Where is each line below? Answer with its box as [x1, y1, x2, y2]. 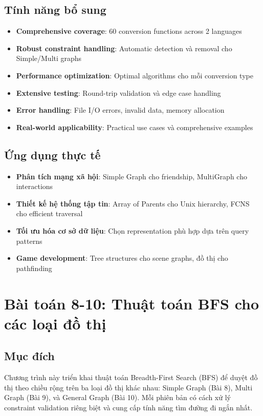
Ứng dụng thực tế [4, 147, 101, 162]
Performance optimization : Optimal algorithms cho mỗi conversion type [16, 70, 253, 80]
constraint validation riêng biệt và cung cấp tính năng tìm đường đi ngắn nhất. [4, 402, 253, 412]
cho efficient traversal [16, 208, 83, 219]
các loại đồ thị [4, 313, 106, 334]
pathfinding [16, 262, 52, 273]
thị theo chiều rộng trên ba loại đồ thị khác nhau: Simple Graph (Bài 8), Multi [4, 382, 253, 392]
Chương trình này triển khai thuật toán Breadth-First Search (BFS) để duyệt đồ [4, 372, 258, 383]
